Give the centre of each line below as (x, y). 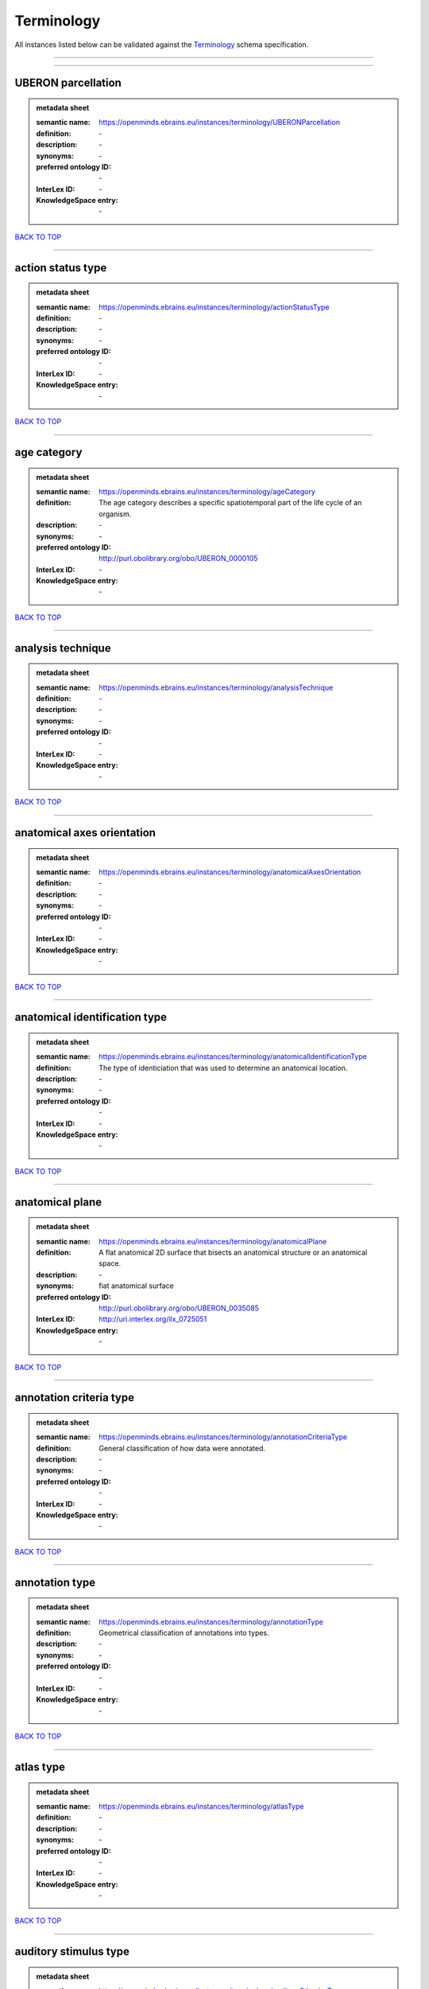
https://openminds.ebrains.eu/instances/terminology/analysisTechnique (216, 687)
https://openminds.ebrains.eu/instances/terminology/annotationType (211, 1621)
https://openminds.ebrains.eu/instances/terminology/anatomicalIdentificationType (233, 1057)
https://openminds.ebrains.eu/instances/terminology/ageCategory (207, 491)
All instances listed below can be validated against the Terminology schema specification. (162, 45)
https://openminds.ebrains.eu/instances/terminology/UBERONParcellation (220, 123)
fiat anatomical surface (136, 1286)
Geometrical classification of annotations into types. (184, 1633)
